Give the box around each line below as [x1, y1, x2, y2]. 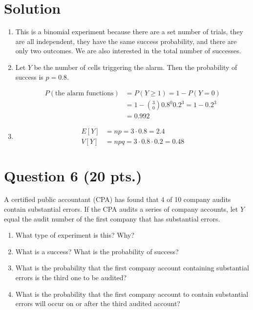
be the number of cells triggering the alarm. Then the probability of [34, 62, 237, 72]
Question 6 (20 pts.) [4, 166, 142, 186]
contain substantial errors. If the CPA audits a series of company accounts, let [4, 203, 238, 214]
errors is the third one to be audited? [15, 272, 127, 282]
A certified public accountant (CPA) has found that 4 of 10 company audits [4, 194, 231, 204]
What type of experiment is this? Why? [15, 230, 135, 240]
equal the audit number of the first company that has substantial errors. [4, 213, 220, 223]
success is [15, 71, 43, 82]
